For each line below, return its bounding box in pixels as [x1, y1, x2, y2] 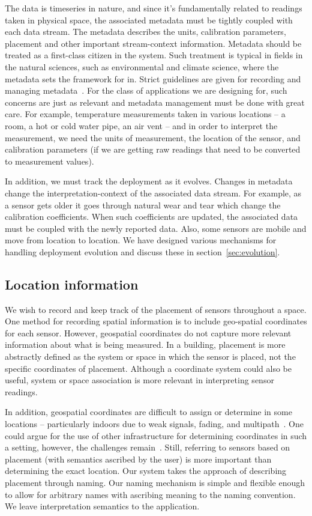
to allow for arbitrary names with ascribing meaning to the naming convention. [5, 488, 296, 500]
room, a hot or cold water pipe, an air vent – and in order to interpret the [5, 119, 278, 132]
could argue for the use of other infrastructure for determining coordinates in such [5, 429, 307, 442]
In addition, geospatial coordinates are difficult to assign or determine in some [5, 405, 292, 418]
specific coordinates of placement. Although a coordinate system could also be [5, 362, 292, 374]
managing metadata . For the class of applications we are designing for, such [5, 84, 287, 97]
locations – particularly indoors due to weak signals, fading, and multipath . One [5, 417, 304, 430]
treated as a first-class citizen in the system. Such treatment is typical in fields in [5, 49, 303, 61]
